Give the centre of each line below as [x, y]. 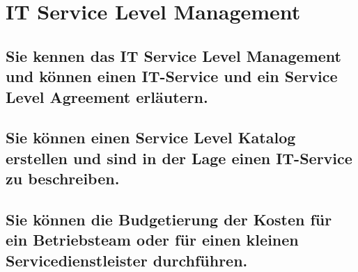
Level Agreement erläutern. [107, 96]
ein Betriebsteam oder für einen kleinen [152, 240]
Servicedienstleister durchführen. [127, 260]
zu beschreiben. [63, 178]
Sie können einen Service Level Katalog [151, 137]
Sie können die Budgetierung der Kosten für [169, 219]
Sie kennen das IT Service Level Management [173, 55]
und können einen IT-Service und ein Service [172, 76]
